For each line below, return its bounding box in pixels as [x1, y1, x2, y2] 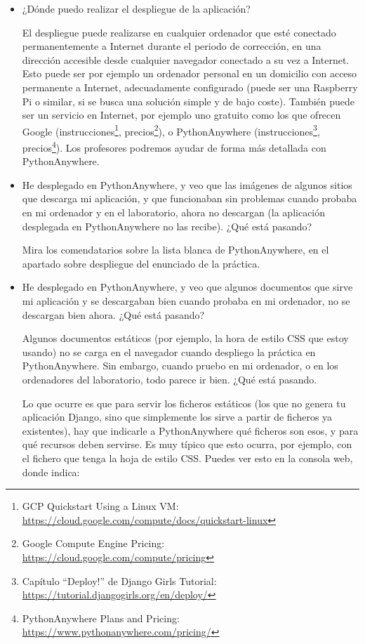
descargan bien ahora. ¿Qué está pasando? [22, 307, 205, 322]
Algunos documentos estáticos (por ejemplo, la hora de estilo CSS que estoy [22, 331, 349, 346]
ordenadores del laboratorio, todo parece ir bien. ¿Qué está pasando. [22, 372, 317, 386]
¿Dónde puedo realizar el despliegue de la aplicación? [22, 1, 251, 15]
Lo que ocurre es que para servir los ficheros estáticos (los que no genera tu [22, 395, 346, 410]
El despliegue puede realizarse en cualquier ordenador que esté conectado [22, 25, 336, 39]
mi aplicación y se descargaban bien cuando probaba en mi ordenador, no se [22, 294, 350, 308]
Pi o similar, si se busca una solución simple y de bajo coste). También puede [22, 93, 355, 108]
